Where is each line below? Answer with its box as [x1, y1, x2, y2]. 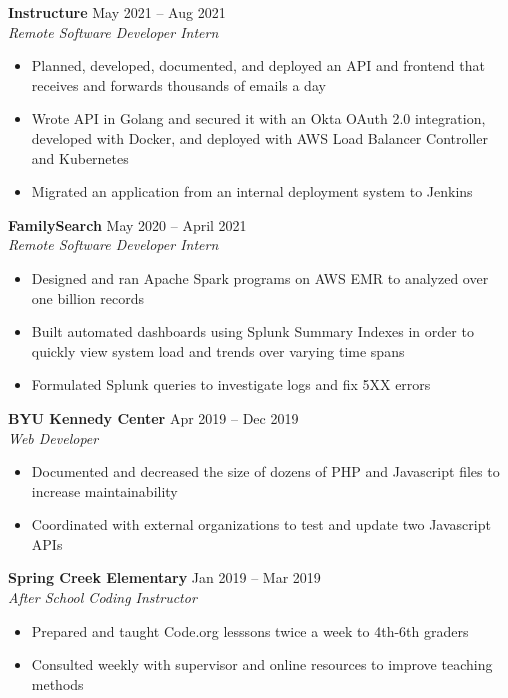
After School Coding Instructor [8, 587, 197, 608]
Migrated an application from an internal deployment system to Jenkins [31, 181, 473, 202]
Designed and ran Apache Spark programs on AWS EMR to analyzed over [31, 267, 489, 288]
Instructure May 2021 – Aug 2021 [8, 2, 226, 22]
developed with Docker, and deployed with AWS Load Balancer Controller [31, 127, 488, 148]
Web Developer [8, 427, 99, 448]
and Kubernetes [31, 147, 129, 168]
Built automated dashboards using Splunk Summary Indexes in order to [31, 321, 474, 342]
